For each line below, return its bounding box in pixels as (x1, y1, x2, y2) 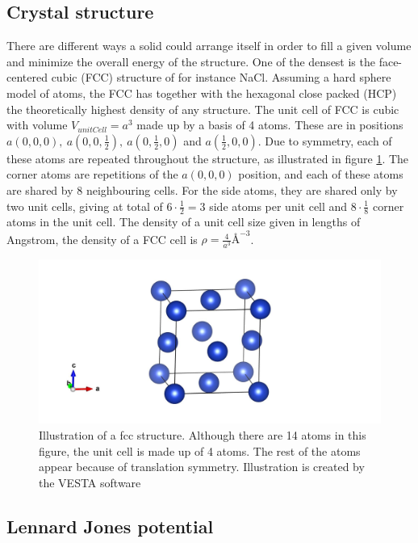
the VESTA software (39, 474, 141, 490)
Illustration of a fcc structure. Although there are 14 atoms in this (39, 426, 366, 443)
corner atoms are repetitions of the (6, 166, 178, 183)
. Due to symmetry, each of (257, 132, 392, 149)
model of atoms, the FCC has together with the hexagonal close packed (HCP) (6, 84, 397, 101)
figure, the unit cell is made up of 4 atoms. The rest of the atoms (39, 442, 361, 459)
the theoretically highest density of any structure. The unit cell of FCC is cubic (6, 100, 399, 117)
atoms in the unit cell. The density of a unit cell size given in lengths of (6, 213, 361, 230)
